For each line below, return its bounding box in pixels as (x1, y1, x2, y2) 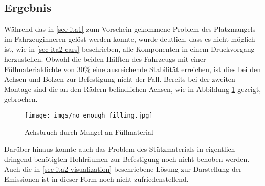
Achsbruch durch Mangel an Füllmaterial (25, 126, 153, 137)
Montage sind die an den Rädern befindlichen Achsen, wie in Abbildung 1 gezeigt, (4, 83, 261, 94)
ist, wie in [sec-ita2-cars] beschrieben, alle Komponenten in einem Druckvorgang (4, 43, 255, 54)
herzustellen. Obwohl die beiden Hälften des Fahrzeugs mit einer (4, 53, 206, 64)
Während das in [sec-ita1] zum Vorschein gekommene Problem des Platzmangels (4, 24, 256, 34)
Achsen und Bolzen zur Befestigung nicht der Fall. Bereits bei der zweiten (4, 74, 235, 84)
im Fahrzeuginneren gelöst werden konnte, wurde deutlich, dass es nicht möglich (4, 33, 255, 44)
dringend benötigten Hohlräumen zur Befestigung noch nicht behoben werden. (4, 153, 250, 164)
